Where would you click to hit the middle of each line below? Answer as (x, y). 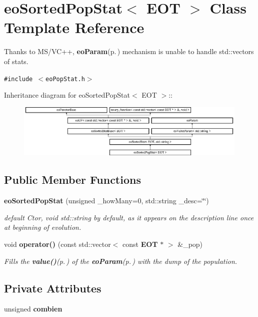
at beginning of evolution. (43, 227)
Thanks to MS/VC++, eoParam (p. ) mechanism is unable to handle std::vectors (129, 51)
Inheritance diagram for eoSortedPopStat (67, 95)
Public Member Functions (72, 180)
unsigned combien (33, 309)
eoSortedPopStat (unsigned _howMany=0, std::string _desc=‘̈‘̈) (106, 201)
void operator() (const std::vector (57, 244)
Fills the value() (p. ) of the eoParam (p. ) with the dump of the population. (121, 261)
